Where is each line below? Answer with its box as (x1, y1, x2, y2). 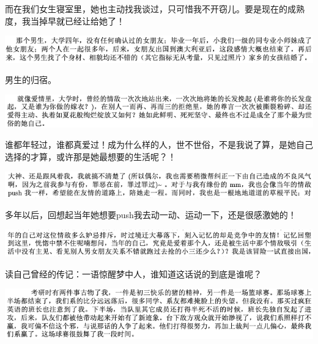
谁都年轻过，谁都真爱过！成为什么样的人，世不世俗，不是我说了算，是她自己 (5, 138, 313, 151)
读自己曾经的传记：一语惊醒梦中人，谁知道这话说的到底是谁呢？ (5, 267, 262, 280)
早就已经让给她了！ (47, 14, 125, 27)
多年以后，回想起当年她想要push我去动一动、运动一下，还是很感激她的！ (5, 208, 297, 221)
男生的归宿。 (5, 73, 56, 86)
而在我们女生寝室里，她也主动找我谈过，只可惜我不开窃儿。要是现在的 (5, 2, 287, 15)
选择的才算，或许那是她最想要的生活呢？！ (5, 150, 176, 163)
